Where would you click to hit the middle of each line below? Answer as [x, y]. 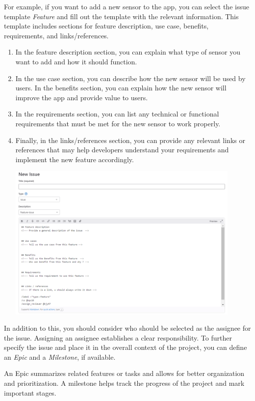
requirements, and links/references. [56, 35]
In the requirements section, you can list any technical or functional [117, 114]
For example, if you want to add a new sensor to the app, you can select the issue [127, 6]
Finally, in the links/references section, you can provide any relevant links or [130, 140]
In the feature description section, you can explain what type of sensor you [128, 52]
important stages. [30, 392]
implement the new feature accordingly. [75, 159]
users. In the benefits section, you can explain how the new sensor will [121, 88]
